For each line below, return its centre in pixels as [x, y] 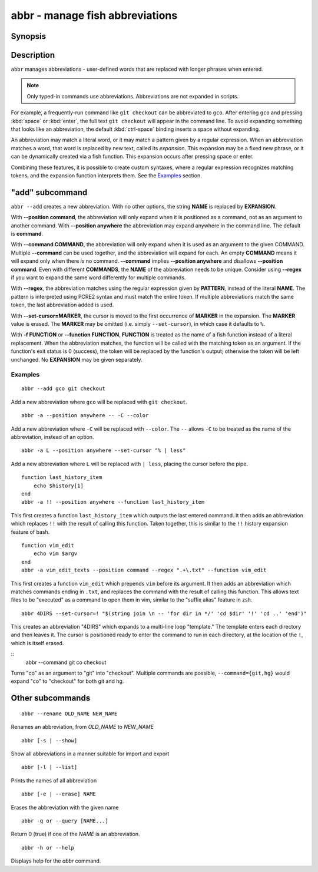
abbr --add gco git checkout [63, 389]
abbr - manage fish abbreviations [94, 15]
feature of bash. [30, 532]
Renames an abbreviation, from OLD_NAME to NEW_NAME [82, 727]
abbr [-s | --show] [49, 740]
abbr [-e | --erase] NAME [59, 794]
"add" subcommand [49, 192]
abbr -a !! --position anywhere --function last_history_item [113, 502]
